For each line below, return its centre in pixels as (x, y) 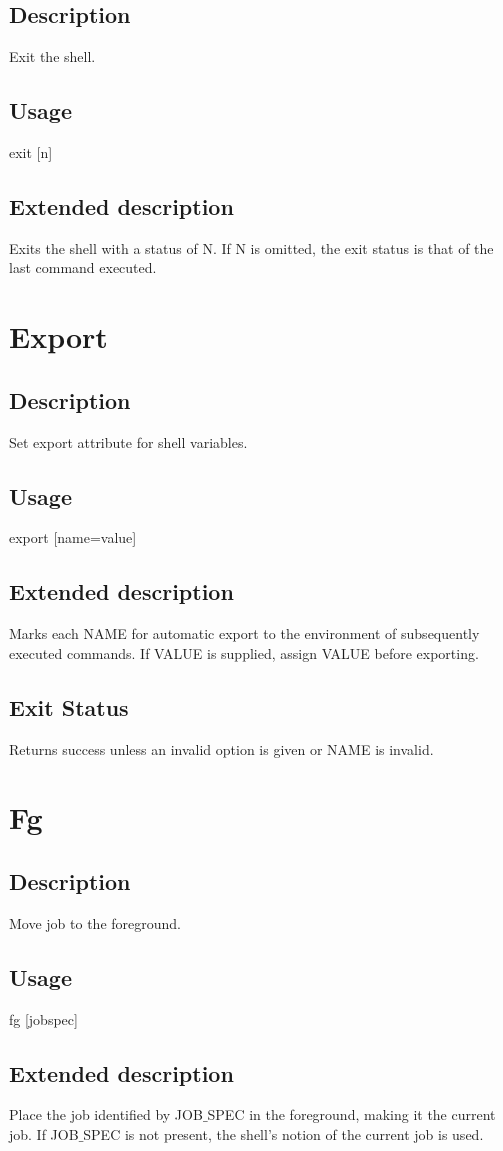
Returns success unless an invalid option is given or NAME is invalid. (221, 748)
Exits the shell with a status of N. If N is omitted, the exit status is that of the (251, 247)
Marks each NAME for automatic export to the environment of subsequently (244, 633)
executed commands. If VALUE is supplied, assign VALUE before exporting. (244, 652)
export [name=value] (73, 537)
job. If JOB (44, 1133)
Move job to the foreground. (95, 922)
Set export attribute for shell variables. (128, 441)
